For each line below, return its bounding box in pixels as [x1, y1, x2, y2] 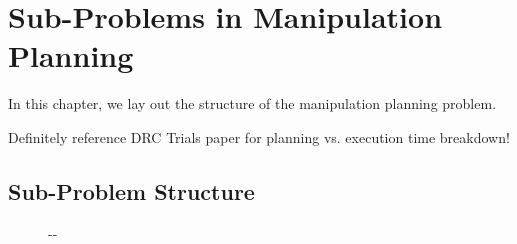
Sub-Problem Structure [8, 175, 255, 206]
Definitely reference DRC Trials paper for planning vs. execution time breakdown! [8, 126, 510, 147]
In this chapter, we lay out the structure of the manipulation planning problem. [8, 93, 497, 114]
